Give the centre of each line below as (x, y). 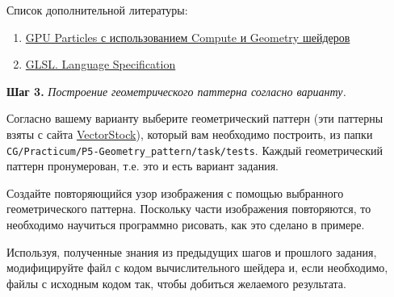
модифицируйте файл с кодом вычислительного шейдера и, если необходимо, (197, 268)
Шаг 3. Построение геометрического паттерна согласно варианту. (176, 91)
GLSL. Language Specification (101, 64)
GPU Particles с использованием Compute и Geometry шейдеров (188, 37)
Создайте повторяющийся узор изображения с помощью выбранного (175, 192)
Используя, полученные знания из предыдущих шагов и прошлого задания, (192, 251)
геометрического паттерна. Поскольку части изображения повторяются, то (189, 209)
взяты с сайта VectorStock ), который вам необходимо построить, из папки (190, 134)
